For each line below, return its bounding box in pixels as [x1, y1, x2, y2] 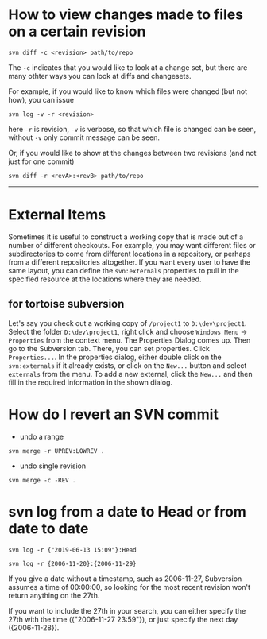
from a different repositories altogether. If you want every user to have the [8, 257, 251, 267]
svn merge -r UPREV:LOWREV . [8, 447, 105, 455]
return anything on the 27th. [8, 591, 100, 600]
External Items [8, 206, 106, 224]
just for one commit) [8, 157, 75, 166]
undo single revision [19, 461, 87, 471]
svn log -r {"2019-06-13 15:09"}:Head [8, 546, 137, 554]
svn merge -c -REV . [8, 476, 77, 484]
